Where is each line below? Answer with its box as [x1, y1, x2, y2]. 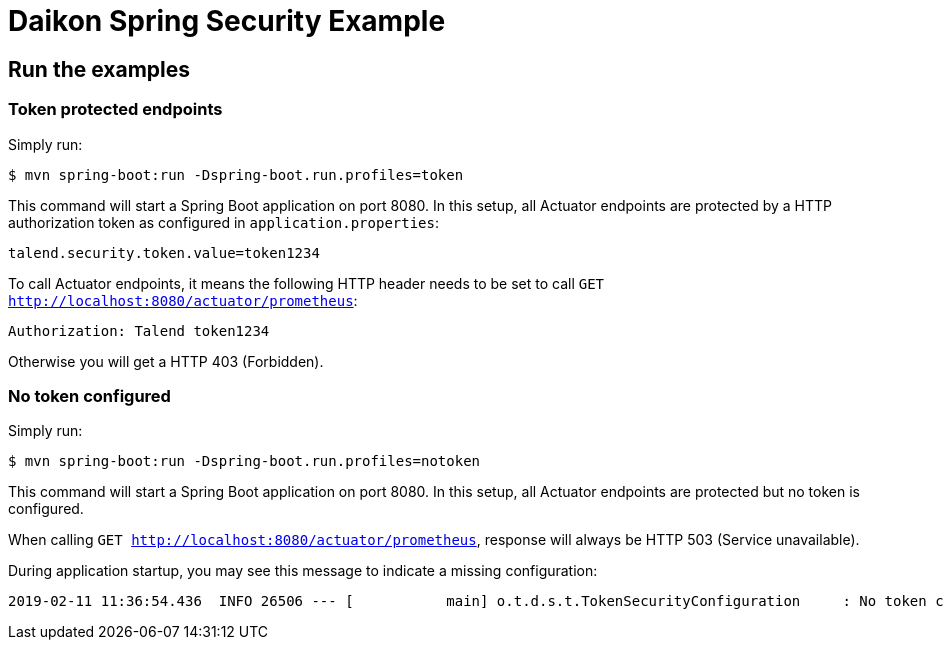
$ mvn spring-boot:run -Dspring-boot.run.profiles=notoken [8, 453, 481, 470]
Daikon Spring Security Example [8, 4, 446, 38]
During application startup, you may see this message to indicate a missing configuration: [8, 562, 598, 580]
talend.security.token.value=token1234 [8, 244, 320, 261]
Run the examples [8, 56, 190, 82]
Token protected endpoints [8, 99, 223, 120]
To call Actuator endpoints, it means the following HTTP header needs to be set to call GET [8, 274, 605, 292]
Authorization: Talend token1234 [8, 322, 270, 339]
